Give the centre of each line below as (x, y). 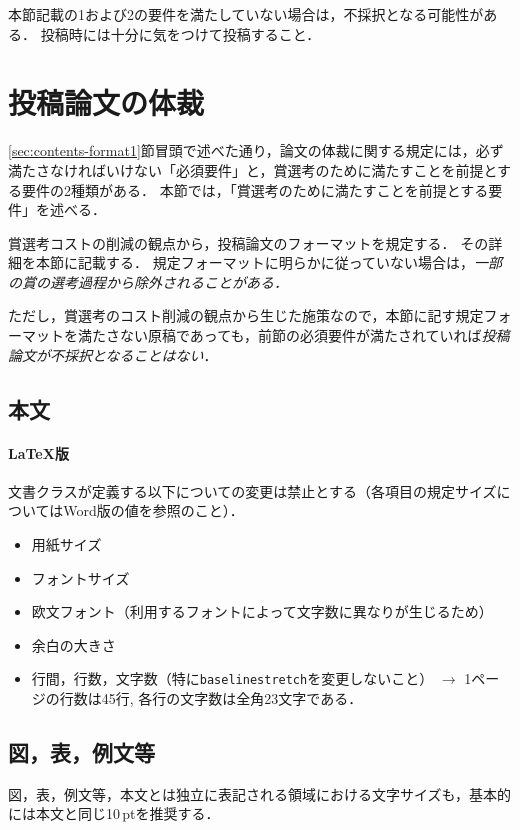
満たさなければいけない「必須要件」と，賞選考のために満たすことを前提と (253, 169)
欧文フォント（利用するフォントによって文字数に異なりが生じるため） (262, 611)
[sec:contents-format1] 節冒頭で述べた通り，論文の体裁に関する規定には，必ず (256, 150)
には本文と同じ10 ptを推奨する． (114, 813)
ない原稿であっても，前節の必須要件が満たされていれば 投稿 (314, 335)
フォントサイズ (80, 577)
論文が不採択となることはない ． (113, 354)
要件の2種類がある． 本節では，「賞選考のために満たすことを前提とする (255, 189)
